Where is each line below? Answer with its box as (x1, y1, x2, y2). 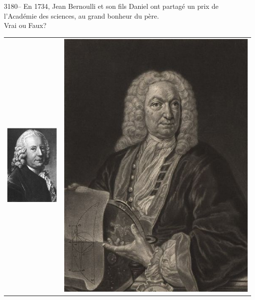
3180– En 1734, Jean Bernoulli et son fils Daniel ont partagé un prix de (4, 1, 219, 11)
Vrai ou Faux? (4, 20, 47, 30)
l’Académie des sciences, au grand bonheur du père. (4, 10, 159, 21)
